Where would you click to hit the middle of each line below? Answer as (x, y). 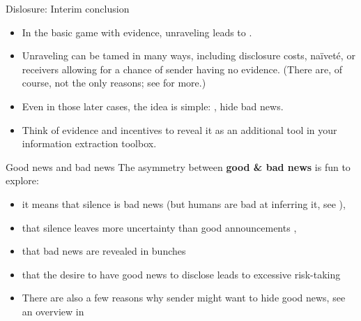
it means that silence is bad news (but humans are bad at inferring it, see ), (184, 203)
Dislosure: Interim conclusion (68, 8)
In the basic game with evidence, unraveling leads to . (137, 32)
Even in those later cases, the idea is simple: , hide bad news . (153, 106)
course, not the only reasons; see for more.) (114, 83)
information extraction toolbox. (89, 143)
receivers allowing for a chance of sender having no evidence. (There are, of (182, 69)
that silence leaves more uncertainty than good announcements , (159, 227)
